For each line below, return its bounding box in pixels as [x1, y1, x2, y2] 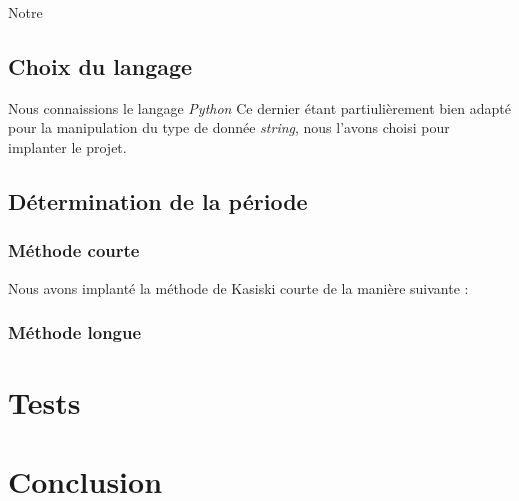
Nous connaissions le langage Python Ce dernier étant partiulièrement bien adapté [8, 97, 511, 118]
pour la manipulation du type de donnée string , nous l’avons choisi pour [8, 117, 450, 138]
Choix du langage [8, 50, 193, 81]
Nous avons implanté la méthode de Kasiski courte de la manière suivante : [8, 277, 469, 298]
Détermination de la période [8, 185, 308, 216]
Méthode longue [8, 320, 142, 345]
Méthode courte [8, 238, 140, 263]
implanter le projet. [8, 136, 127, 157]
